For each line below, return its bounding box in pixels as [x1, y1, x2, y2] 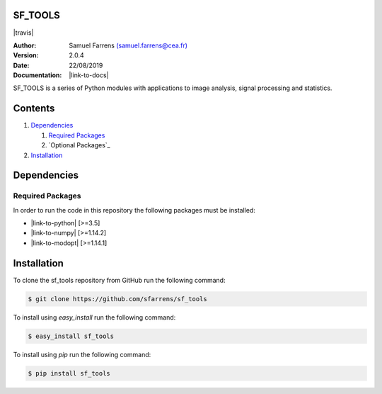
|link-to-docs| [69, 71, 109, 79]
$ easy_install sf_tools [28, 332, 115, 340]
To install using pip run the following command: [13, 350, 151, 359]
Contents [13, 103, 55, 115]
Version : [13, 51, 39, 60]
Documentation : [13, 71, 62, 79]
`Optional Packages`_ [48, 141, 111, 150]
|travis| [13, 28, 34, 37]
